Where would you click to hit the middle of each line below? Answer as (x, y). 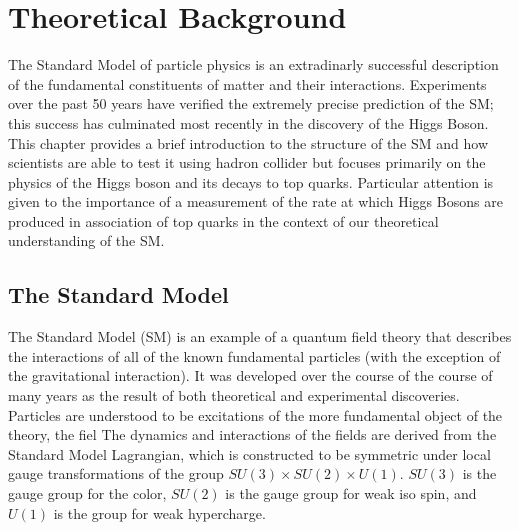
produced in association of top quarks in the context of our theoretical (223, 220)
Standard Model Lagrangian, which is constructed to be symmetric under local (249, 453)
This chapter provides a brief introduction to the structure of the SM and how (248, 142)
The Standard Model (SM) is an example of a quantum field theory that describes (260, 336)
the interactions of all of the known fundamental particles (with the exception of (254, 355)
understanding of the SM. (86, 240)
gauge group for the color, (87, 493)
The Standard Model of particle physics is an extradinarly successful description (253, 64)
